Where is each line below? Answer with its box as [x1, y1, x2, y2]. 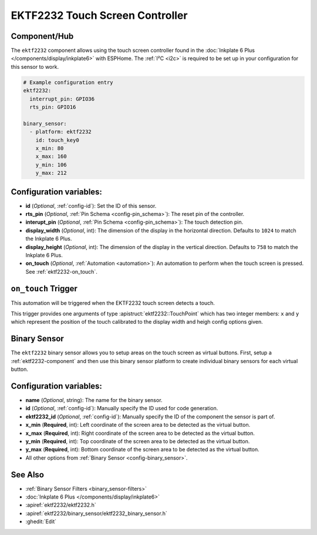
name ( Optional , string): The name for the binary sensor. [25, 397, 163, 404]
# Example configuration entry [23, 79, 114, 85]
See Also [11, 470, 44, 480]
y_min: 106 [35, 161, 67, 168]
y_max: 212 [35, 170, 67, 177]
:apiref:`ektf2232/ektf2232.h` [25, 501, 96, 509]
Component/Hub [11, 31, 74, 41]
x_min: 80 [35, 145, 64, 151]
